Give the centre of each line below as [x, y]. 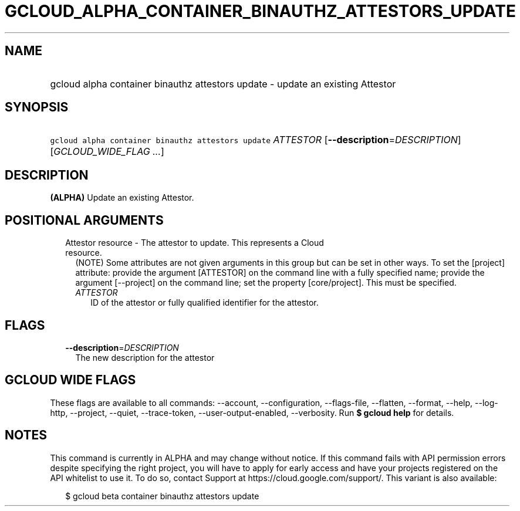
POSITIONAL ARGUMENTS [84, 220]
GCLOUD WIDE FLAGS [70, 380]
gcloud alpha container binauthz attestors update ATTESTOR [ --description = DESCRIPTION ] [256, 140]
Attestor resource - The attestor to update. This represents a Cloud [195, 243]
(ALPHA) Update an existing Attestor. [122, 198]
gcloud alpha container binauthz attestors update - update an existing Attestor [223, 84]
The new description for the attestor [145, 357]
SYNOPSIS [37, 107]
